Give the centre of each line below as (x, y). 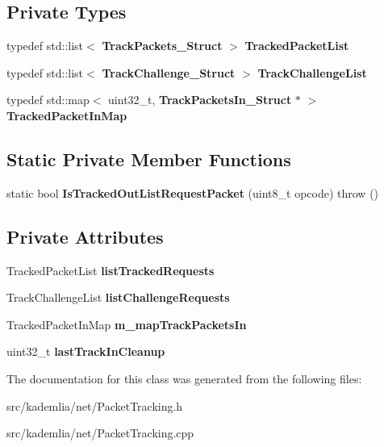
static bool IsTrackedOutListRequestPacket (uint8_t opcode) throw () (193, 192)
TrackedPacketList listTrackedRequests (111, 270)
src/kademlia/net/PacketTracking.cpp (100, 433)
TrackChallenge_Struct (169, 72)
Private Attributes (85, 236)
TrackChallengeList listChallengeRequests (118, 297)
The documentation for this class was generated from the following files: (184, 378)
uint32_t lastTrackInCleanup (86, 351)
